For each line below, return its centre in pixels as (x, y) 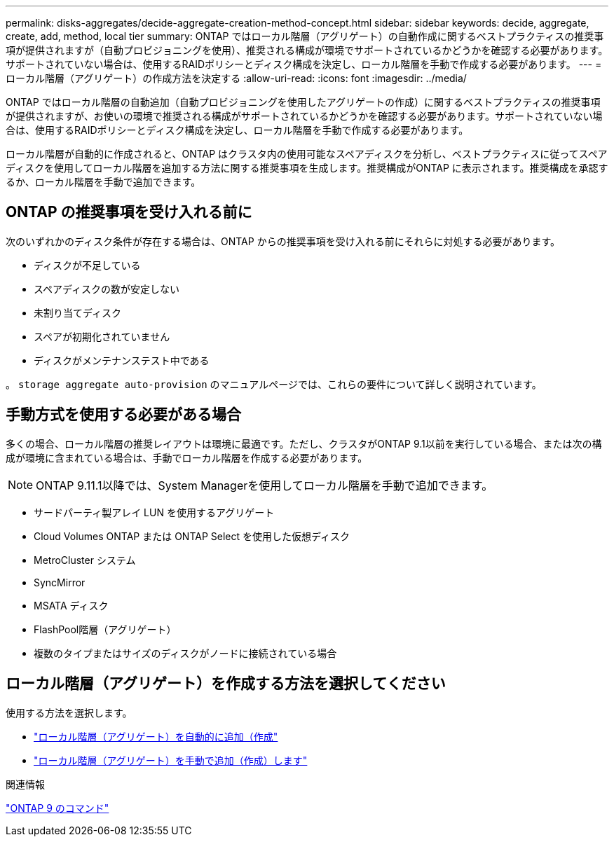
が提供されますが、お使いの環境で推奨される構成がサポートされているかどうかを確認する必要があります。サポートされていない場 (304, 116)
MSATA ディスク (71, 605)
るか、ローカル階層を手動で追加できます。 (103, 182)
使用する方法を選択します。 (69, 712)
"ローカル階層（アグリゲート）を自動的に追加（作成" (156, 736)
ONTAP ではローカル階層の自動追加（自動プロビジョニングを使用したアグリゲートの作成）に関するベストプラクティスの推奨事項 (303, 102)
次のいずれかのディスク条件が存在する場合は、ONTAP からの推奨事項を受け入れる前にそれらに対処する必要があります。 (283, 241)
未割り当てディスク (78, 312)
